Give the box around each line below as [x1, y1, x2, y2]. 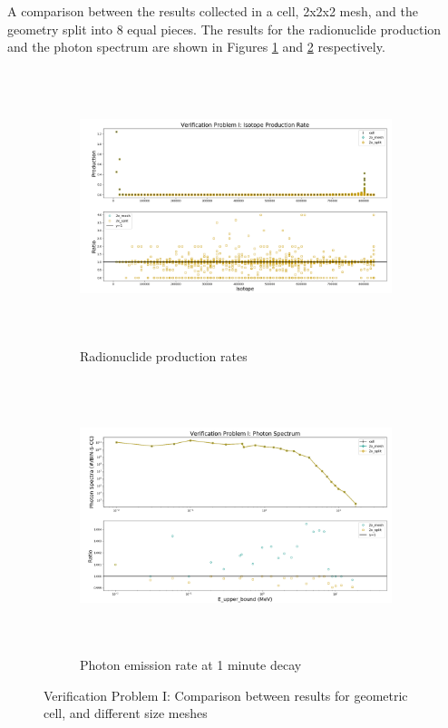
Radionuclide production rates [80, 346, 248, 365]
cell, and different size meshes [44, 703, 208, 723]
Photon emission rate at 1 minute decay [80, 655, 302, 674]
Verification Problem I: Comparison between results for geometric [44, 685, 408, 704]
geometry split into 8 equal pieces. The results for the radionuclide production [7, 19, 442, 38]
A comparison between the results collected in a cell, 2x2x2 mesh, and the [7, 2, 418, 20]
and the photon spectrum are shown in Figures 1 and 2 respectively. [7, 37, 385, 56]
